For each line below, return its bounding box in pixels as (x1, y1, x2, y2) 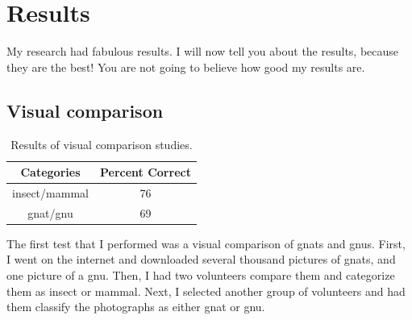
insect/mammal (12, 184, 89, 201)
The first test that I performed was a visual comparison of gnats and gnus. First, (6, 235, 406, 251)
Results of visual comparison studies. (10, 135, 193, 152)
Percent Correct (99, 164, 191, 181)
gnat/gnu (27, 204, 73, 221)
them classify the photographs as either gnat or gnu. (6, 298, 265, 315)
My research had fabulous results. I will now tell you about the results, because (6, 43, 399, 60)
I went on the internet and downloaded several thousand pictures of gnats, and (6, 251, 396, 268)
